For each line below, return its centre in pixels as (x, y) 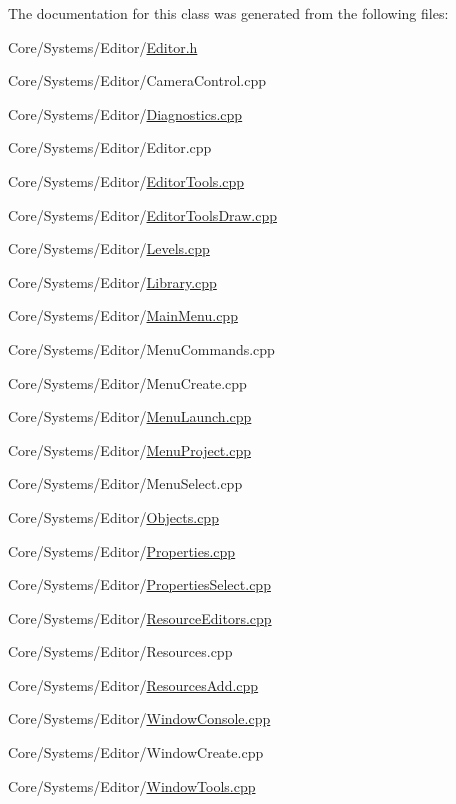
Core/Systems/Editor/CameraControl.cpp (137, 80)
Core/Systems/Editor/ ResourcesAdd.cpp (133, 684)
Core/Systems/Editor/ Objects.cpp (113, 516)
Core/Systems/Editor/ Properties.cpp (122, 550)
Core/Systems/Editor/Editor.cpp (110, 147)
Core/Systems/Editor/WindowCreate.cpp (136, 752)
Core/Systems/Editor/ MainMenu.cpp (123, 315)
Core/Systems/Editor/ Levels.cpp (109, 248)
